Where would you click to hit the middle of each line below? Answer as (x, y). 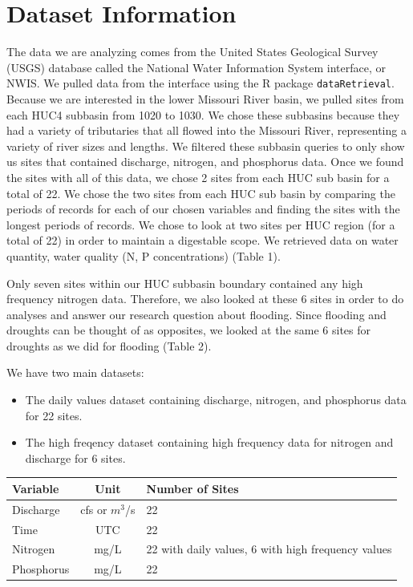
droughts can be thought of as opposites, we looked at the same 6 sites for (189, 330)
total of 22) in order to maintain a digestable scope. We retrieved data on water (202, 240)
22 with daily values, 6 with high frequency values (269, 549)
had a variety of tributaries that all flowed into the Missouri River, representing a (206, 130)
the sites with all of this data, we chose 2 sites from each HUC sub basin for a (198, 177)
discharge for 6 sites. (75, 457)
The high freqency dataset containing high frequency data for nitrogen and (209, 442)
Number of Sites (192, 488)
